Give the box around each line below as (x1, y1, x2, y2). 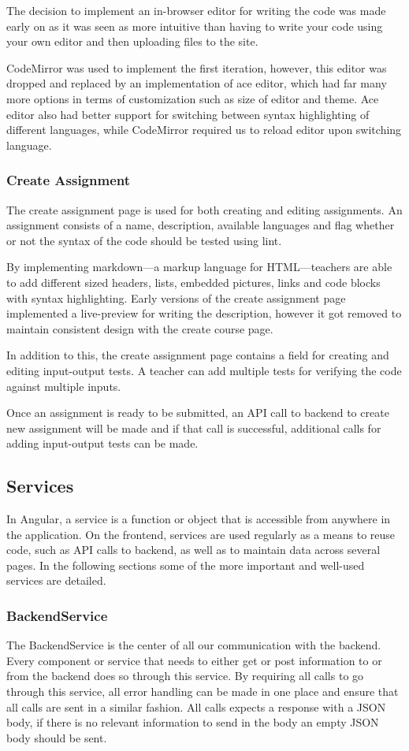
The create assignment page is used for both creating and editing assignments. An (6, 201, 403, 217)
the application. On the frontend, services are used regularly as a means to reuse (6, 526, 396, 542)
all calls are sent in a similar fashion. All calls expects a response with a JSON (6, 698, 386, 715)
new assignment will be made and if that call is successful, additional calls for (6, 419, 381, 436)
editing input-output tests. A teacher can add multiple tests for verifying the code (6, 362, 402, 378)
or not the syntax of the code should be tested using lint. (6, 232, 282, 248)
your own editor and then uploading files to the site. (6, 33, 258, 50)
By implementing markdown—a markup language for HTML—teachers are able (6, 258, 392, 275)
